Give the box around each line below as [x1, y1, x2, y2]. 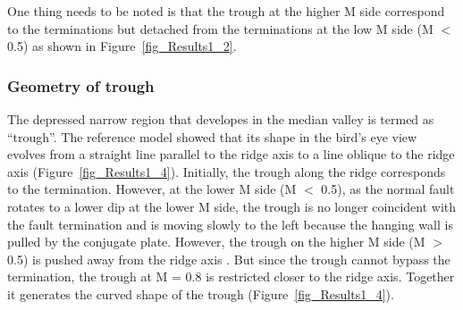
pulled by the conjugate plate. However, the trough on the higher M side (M [7, 232, 425, 251]
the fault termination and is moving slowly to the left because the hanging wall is [7, 214, 453, 233]
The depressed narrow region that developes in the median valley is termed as [7, 110, 434, 128]
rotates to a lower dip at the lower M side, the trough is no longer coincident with [7, 197, 457, 215]
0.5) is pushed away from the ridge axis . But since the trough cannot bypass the [7, 249, 450, 268]
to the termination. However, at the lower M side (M [7, 180, 297, 198]
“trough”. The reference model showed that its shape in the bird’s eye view [7, 127, 417, 146]
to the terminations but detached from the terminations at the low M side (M [7, 19, 434, 38]
